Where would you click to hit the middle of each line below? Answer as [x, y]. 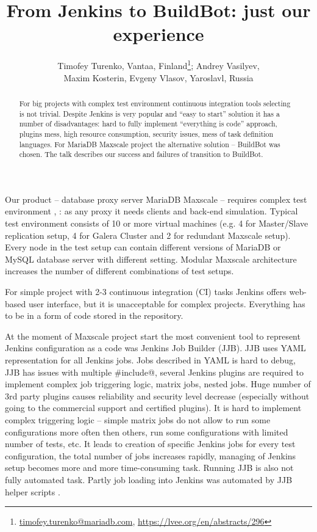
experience [158, 34]
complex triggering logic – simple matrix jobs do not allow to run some [138, 419]
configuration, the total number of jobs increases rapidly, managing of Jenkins [151, 455]
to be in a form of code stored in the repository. [94, 315]
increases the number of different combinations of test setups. [119, 271]
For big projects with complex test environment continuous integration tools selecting [155, 103]
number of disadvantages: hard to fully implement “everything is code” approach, [148, 124]
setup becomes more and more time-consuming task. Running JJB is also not [149, 468]
